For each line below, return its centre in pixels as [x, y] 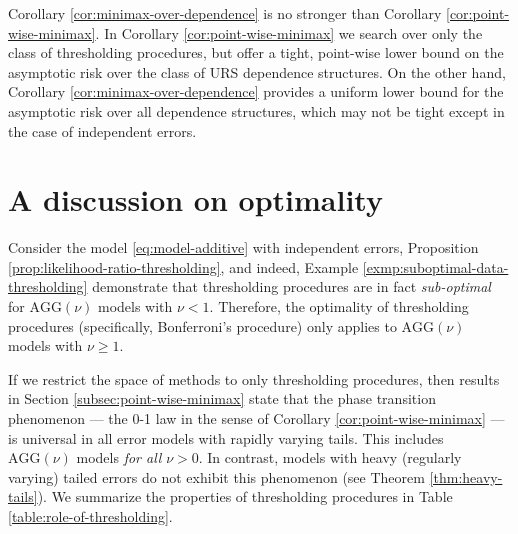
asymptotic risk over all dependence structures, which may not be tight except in [256, 110]
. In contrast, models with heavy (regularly [330, 457]
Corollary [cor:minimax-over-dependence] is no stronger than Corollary [225, 13]
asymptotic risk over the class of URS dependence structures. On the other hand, [257, 71]
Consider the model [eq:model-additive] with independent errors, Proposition [243, 247]
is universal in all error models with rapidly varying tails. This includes [226, 437]
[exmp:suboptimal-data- [435, 266]
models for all [119, 457]
